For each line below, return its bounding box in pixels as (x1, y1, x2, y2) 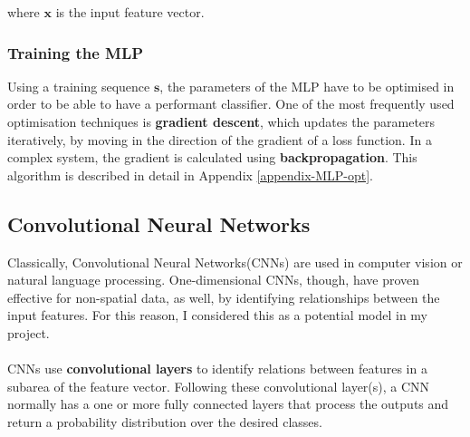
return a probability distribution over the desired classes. (7, 412, 322, 431)
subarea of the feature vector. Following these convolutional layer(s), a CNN (7, 376, 430, 395)
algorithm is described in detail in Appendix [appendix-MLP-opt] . (7, 165, 374, 184)
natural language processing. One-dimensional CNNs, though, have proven (7, 270, 420, 289)
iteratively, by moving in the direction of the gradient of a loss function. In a (7, 130, 432, 149)
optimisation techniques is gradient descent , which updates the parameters (7, 112, 436, 131)
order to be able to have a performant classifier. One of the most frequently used (7, 94, 455, 113)
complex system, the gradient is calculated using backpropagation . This (7, 148, 417, 167)
